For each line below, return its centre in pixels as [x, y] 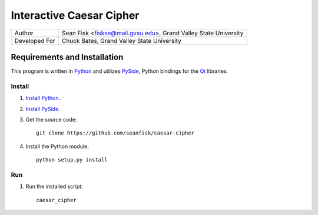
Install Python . [43, 98]
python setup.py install [72, 160]
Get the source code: [51, 119]
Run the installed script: [54, 187]
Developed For [35, 41]
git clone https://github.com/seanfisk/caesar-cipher [115, 133]
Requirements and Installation [67, 57]
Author [24, 33]
